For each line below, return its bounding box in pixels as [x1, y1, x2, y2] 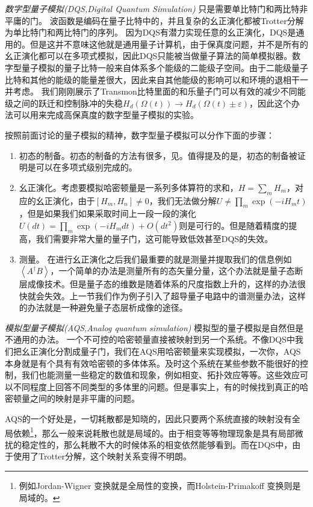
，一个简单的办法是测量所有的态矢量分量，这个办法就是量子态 [50, 264, 295, 277]
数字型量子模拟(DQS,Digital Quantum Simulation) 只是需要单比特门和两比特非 [5, 2, 308, 14]
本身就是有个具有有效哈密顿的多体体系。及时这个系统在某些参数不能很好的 [5, 356, 300, 369]
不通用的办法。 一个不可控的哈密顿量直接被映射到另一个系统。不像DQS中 [5, 333, 296, 346]
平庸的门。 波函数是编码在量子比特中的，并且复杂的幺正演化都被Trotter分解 [5, 14, 304, 26]
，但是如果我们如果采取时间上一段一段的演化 [19, 207, 196, 220]
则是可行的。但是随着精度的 [179, 219, 289, 231]
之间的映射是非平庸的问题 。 [29, 392, 140, 405]
